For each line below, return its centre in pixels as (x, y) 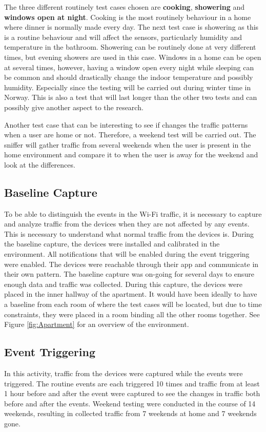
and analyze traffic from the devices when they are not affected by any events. (127, 224)
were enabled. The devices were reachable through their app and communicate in (131, 264)
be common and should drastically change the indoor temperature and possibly (129, 77)
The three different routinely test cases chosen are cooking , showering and (125, 7)
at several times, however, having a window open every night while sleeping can (129, 67)
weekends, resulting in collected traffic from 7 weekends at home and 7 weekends (130, 413)
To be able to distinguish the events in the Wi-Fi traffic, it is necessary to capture (133, 213)
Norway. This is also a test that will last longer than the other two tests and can (131, 97)
